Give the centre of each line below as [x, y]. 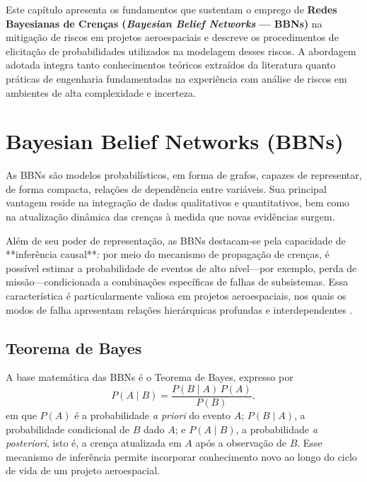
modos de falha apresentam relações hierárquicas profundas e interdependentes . [179, 309]
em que [21, 415]
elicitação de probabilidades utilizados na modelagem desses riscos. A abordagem [181, 51]
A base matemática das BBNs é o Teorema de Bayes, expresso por [150, 377]
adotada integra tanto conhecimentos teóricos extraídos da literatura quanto [171, 65]
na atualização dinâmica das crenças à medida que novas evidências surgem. [170, 217]
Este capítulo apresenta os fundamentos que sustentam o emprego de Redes [171, 9]
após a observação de [241, 443]
